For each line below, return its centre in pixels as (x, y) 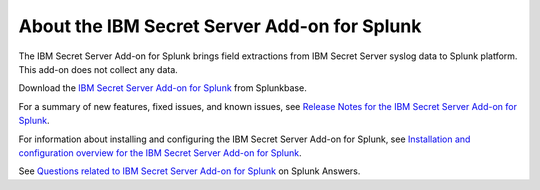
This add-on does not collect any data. (98, 69)
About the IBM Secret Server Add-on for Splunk (220, 26)
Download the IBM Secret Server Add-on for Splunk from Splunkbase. (162, 88)
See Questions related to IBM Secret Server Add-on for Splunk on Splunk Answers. (189, 171)
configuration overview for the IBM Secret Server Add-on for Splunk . (160, 152)
